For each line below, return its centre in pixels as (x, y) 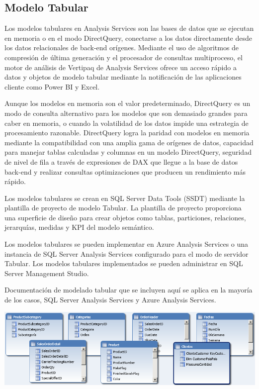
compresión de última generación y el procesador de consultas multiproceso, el (124, 57)
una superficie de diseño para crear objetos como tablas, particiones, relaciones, (125, 217)
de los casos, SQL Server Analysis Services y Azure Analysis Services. (110, 300)
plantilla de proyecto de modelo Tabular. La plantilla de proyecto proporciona (123, 208)
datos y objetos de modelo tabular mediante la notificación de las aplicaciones (123, 77)
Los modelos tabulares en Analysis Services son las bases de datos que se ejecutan (129, 28)
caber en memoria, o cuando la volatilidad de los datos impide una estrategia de (127, 123)
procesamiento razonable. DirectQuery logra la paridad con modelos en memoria (127, 133)
